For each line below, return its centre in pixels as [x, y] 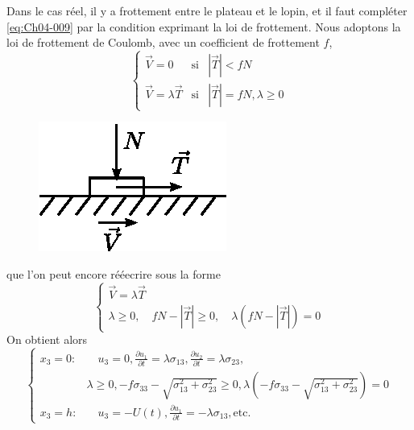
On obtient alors [47, 339]
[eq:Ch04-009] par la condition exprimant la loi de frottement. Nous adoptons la [204, 26]
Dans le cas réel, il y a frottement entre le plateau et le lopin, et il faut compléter [207, 10]
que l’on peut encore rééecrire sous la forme [114, 273]
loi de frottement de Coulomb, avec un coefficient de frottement [163, 42]
